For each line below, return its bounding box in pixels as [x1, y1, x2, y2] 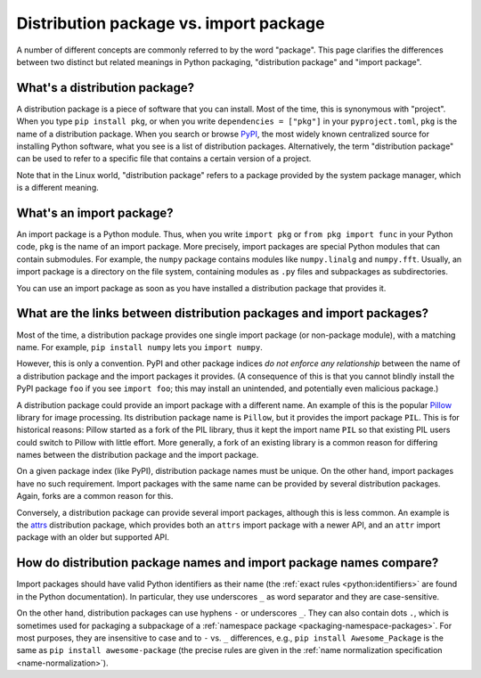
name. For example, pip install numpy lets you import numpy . [16, 341, 263, 352]
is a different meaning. [16, 183, 100, 193]
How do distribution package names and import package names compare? [16, 555, 439, 570]
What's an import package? [16, 206, 174, 220]
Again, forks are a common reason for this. [16, 491, 174, 502]
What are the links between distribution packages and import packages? [16, 306, 429, 321]
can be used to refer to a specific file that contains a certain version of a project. [16, 153, 312, 164]
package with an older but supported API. [16, 532, 169, 543]
